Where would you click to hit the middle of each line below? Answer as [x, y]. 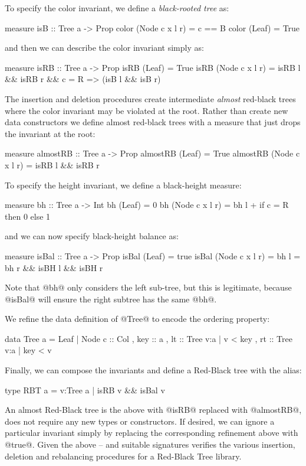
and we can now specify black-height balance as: [92, 236]
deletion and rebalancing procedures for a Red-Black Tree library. [123, 456]
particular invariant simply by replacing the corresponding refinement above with [152, 433]
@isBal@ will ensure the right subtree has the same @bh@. [111, 299]
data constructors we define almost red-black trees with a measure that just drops [153, 122]
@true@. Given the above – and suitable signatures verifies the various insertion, [150, 444]
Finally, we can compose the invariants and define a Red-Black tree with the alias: [153, 370]
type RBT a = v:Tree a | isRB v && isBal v [85, 390]
